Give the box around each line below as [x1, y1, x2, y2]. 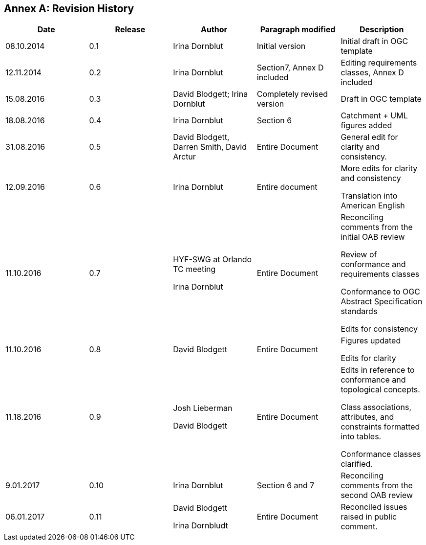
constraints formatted [341, 422, 420, 432]
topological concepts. [341, 385, 420, 395]
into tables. [341, 431, 382, 442]
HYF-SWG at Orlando [173, 254, 252, 265]
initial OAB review [341, 232, 405, 242]
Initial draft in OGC [341, 36, 408, 46]
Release [115, 24, 146, 35]
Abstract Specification [341, 296, 423, 307]
